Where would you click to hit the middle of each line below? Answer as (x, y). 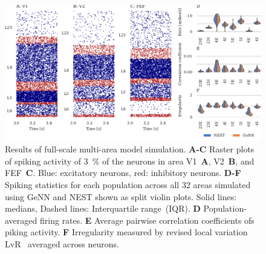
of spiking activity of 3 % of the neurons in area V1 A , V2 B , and (130, 161)
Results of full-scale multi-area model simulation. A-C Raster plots (130, 149)
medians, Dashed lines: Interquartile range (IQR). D (103, 208)
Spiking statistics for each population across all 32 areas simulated (128, 185)
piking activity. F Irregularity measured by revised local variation (126, 232)
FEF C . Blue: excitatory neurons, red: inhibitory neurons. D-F (123, 173)
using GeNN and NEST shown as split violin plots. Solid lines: (121, 196)
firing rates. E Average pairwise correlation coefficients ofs (147, 220)
